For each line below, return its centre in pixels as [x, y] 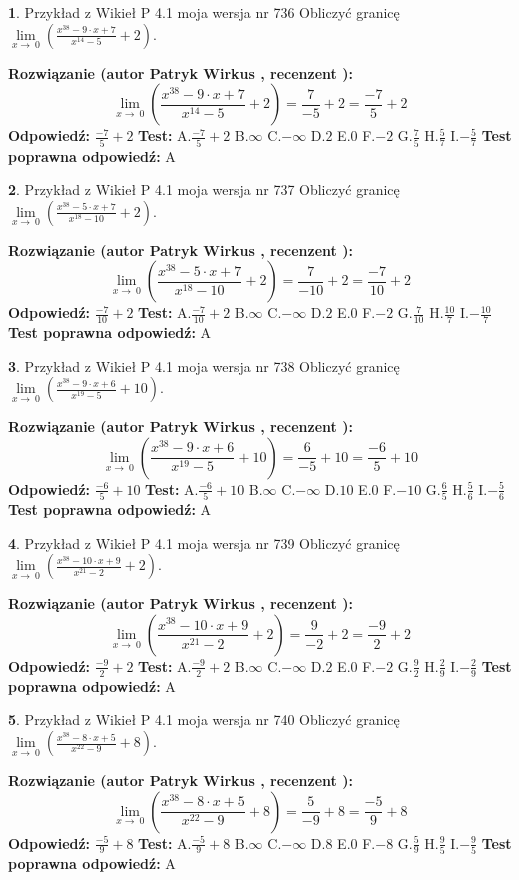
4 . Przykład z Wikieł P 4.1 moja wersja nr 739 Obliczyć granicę [204, 542]
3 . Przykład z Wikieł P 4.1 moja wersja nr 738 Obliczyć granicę [204, 365]
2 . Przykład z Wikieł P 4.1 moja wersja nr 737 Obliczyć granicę [204, 189]
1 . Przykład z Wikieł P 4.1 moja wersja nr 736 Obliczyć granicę [204, 12]
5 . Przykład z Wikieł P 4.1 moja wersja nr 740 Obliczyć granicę [204, 719]
